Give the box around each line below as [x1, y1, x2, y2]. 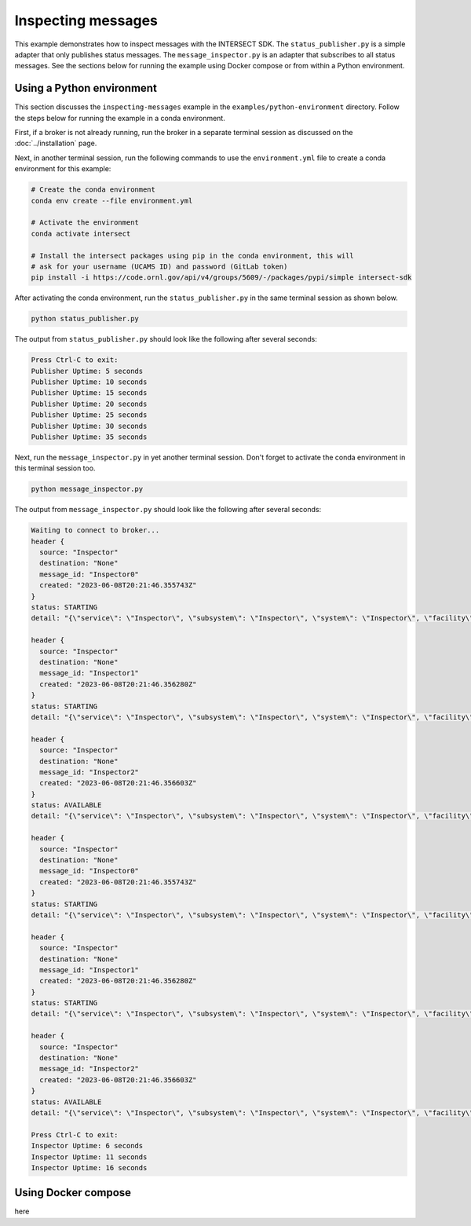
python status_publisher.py [31, 314, 139, 324]
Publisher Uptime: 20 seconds [31, 399, 148, 408]
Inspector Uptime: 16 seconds [31, 1163, 148, 1172]
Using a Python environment [14, 82, 157, 95]
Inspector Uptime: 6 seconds [31, 1141, 144, 1151]
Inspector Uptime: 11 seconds [31, 1152, 148, 1162]
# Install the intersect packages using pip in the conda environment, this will [31, 251, 355, 260]
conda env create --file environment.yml [31, 196, 193, 205]
